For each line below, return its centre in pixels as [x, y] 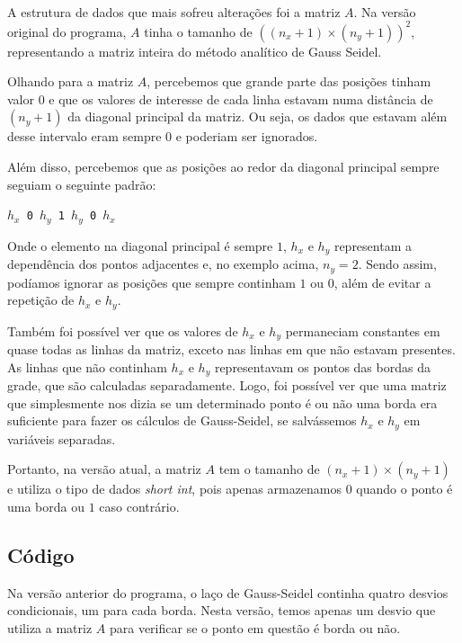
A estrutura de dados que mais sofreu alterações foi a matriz [174, 11]
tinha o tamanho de [198, 31]
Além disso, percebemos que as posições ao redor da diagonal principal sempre [223, 167]
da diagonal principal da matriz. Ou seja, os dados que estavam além [258, 116]
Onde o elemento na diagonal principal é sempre [140, 245]
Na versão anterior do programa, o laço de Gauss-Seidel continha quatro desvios [228, 592]
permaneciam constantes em [363, 330]
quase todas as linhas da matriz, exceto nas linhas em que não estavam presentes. [231, 349]
